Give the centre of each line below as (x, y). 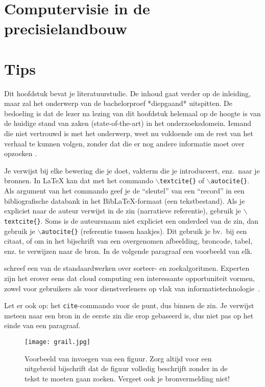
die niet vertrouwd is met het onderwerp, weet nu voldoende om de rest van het (129, 133)
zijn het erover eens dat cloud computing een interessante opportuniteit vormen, (129, 278)
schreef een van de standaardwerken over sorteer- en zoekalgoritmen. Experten (127, 268)
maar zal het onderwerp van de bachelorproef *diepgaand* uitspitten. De (118, 103)
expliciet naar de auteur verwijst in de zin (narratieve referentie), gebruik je (123, 211)
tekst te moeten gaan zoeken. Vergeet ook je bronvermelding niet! (127, 378)
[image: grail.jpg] (57, 342)
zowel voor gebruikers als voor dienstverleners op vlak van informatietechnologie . (132, 288)
